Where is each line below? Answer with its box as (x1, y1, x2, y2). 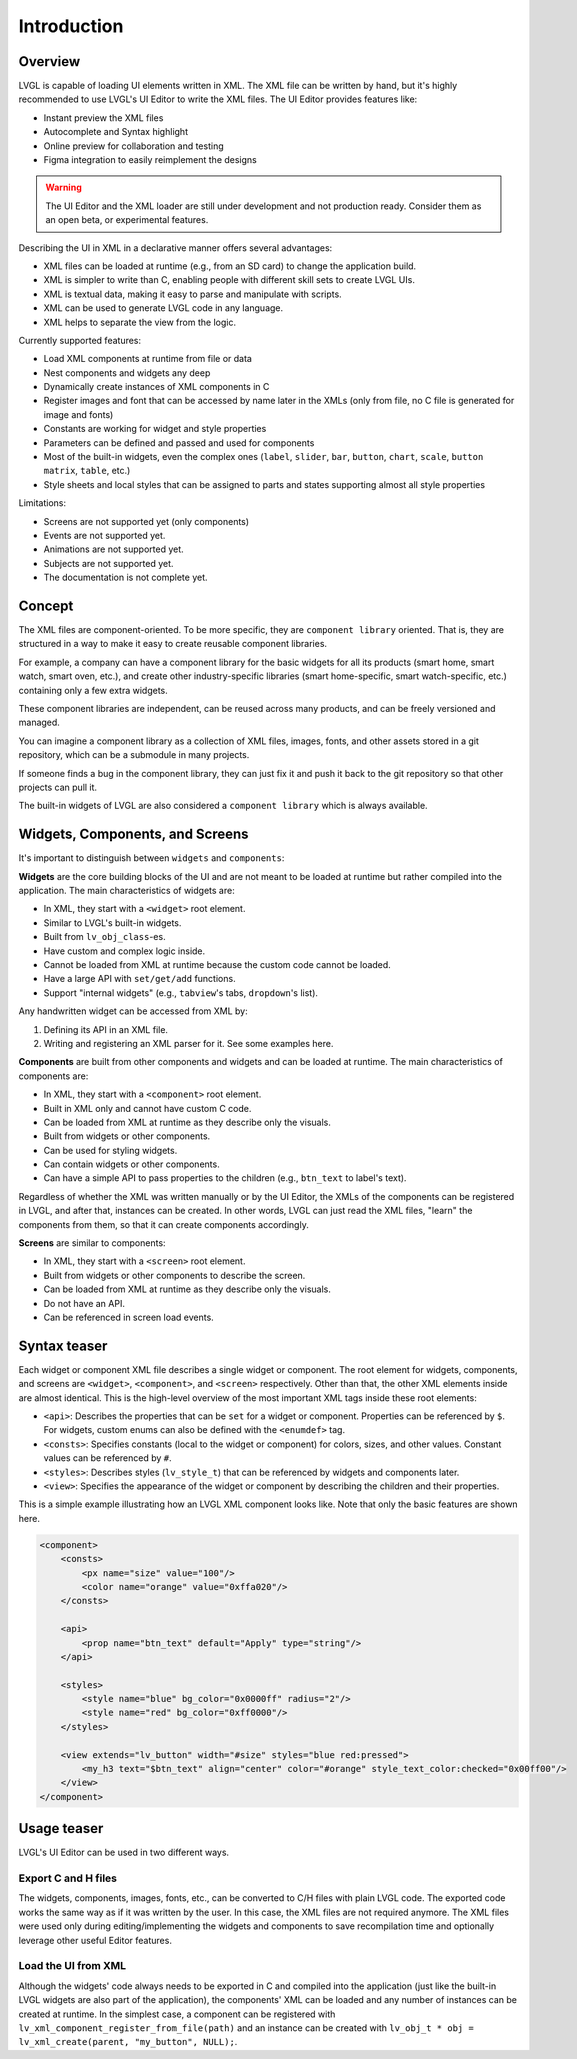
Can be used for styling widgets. (43, 1144, 178, 1156)
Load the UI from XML (18, 1959, 127, 1973)
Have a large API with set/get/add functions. (43, 973, 236, 985)
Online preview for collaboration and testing (43, 140, 224, 152)
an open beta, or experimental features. (45, 214, 209, 226)
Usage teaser (18, 1820, 104, 1837)
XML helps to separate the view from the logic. (43, 316, 237, 328)
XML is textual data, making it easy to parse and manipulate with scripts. (43, 288, 342, 300)
